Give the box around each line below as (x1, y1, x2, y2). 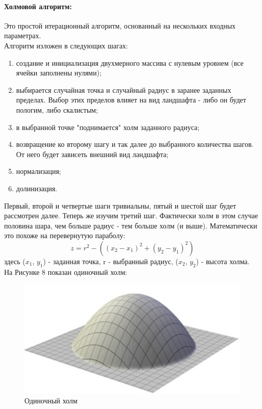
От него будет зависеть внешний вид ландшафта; (16, 148, 169, 159)
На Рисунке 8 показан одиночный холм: (4, 266, 127, 277)
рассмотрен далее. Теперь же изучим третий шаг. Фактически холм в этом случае (4, 210, 258, 221)
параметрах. (4, 30, 41, 41)
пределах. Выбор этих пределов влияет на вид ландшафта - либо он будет (16, 94, 246, 105)
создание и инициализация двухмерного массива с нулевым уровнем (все (16, 57, 244, 68)
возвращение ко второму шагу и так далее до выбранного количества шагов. (16, 139, 254, 149)
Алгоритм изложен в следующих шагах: (4, 40, 128, 50)
